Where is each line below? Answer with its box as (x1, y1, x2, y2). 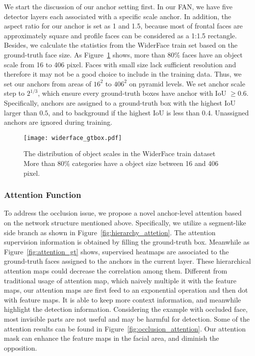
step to (4, 88, 25, 98)
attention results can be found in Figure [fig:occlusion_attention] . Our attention (4, 323, 246, 333)
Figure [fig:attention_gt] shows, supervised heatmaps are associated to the (4, 246, 229, 256)
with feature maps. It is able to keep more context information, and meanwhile (4, 294, 241, 304)
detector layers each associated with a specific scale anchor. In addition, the (4, 11, 231, 21)
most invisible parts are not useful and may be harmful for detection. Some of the (4, 313, 250, 324)
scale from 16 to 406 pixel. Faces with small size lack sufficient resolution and (4, 59, 236, 69)
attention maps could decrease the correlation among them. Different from (4, 265, 228, 275)
